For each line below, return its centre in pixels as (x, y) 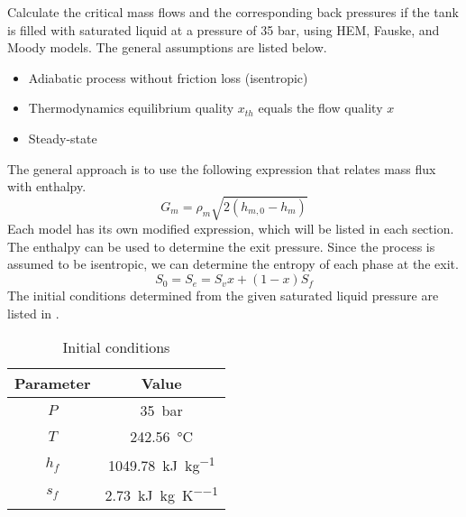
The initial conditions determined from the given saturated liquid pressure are (223, 295)
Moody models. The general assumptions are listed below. (167, 47)
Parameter (53, 383)
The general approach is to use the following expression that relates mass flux (222, 168)
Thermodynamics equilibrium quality (131, 108)
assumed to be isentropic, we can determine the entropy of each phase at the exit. (233, 264)
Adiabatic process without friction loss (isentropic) (168, 77)
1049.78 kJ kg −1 (161, 464)
